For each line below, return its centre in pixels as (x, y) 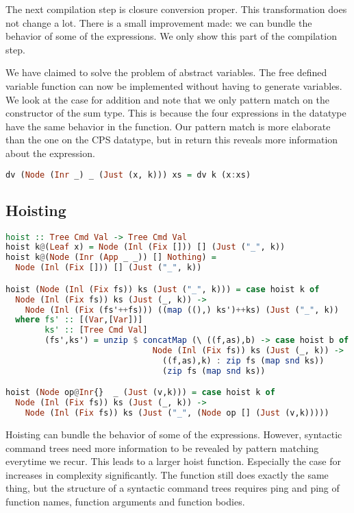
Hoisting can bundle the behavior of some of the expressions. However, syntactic (174, 434)
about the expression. (50, 153)
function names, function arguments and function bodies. (125, 501)
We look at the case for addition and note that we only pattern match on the (168, 99)
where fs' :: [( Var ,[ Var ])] (79, 320)
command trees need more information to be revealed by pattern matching (162, 448)
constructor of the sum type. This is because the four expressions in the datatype (176, 113)
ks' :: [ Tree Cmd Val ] (96, 330)
